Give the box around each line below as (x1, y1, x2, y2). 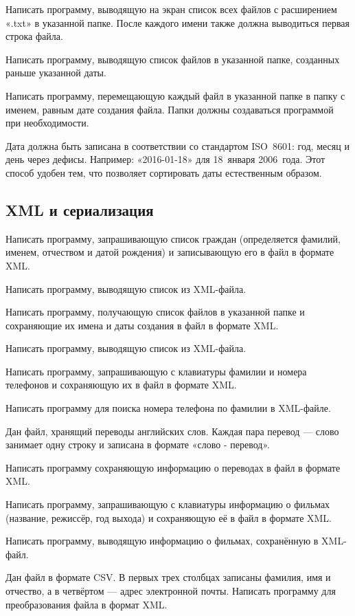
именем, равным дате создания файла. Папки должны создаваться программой (5, 102, 334, 116)
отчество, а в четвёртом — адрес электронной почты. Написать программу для (5, 584, 336, 598)
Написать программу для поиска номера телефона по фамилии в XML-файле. (5, 401, 331, 415)
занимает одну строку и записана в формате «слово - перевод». (5, 437, 270, 452)
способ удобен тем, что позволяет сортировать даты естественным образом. (5, 165, 322, 179)
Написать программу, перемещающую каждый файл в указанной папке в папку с (5, 88, 345, 102)
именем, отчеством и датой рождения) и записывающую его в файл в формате (5, 245, 334, 259)
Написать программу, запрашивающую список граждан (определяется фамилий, (5, 231, 341, 245)
